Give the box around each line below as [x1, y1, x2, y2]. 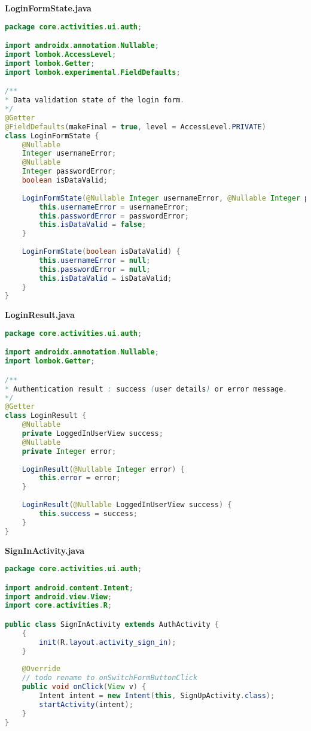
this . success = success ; [39, 509, 138, 518]
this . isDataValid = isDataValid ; [39, 274, 172, 283]
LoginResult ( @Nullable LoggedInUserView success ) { [22, 501, 232, 509]
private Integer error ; [22, 447, 117, 456]
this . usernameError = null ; [39, 256, 151, 265]
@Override [22, 665, 61, 674]
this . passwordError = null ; [39, 265, 151, 274]
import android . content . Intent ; [5, 583, 133, 592]
